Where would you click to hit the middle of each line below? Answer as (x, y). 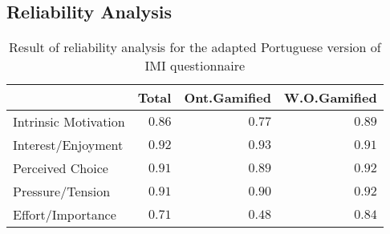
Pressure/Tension (62, 192)
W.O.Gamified (330, 98)
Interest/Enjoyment (68, 145)
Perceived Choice (61, 168)
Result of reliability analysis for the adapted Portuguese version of (195, 47)
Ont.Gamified (227, 98)
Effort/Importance (65, 215)
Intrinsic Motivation (69, 122)
